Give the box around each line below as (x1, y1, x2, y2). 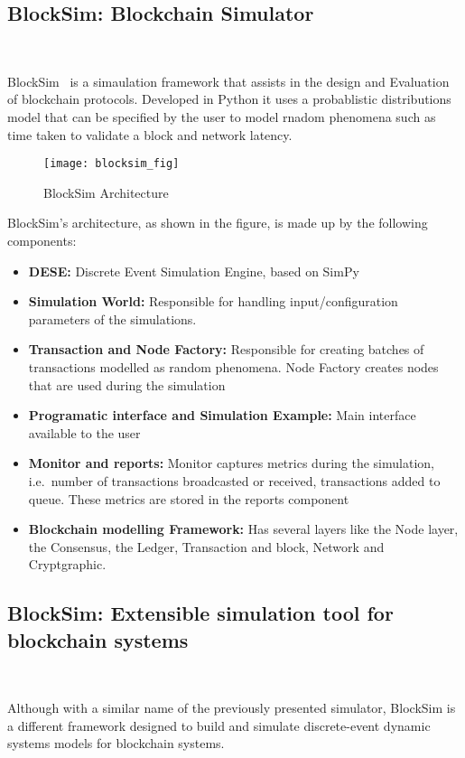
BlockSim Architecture (43, 182, 169, 201)
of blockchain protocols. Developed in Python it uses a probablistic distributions (7, 89, 451, 108)
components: (7, 231, 77, 250)
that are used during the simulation (28, 375, 226, 394)
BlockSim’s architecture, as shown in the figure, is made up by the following (7, 213, 428, 232)
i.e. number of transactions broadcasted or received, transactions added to (28, 471, 441, 490)
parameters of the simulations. (28, 309, 197, 328)
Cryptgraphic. (28, 555, 107, 574)
